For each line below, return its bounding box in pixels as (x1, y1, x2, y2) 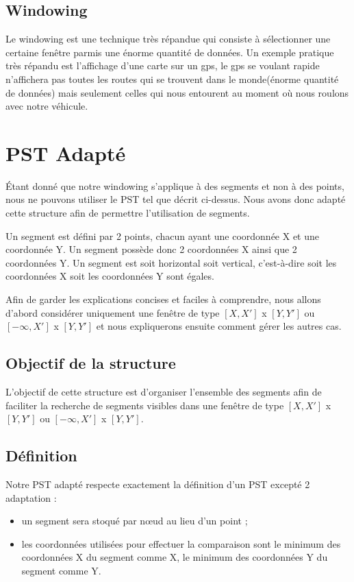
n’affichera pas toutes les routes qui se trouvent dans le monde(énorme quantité (5, 71, 339, 86)
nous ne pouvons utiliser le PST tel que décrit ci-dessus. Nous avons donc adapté (5, 192, 346, 206)
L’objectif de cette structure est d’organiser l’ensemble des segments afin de (5, 385, 322, 399)
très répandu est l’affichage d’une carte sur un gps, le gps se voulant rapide (5, 58, 320, 73)
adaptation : (5, 490, 57, 505)
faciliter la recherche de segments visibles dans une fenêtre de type (5, 398, 284, 412)
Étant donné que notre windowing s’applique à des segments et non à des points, (5, 178, 344, 193)
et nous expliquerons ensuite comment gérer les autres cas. (96, 319, 342, 333)
